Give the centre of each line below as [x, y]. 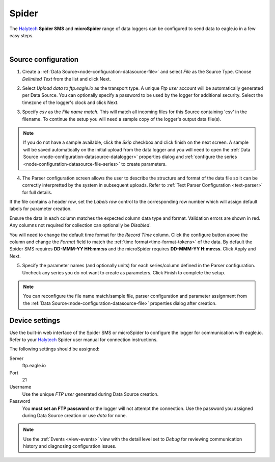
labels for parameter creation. [40, 209]
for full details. [37, 192]
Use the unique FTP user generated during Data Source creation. [90, 394]
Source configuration [44, 59]
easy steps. [22, 35]
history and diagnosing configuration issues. [70, 446]
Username [20, 387]
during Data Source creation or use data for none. [75, 415]
